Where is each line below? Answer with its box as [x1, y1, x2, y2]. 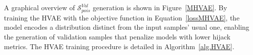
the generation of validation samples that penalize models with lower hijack [4, 31, 230, 41]
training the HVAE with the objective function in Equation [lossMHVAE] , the [4, 12, 240, 22]
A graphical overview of [4, 2, 75, 12]
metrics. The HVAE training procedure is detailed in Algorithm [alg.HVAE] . [4, 41, 234, 51]
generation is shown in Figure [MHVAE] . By [93, 2, 228, 12]
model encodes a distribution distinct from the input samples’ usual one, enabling [4, 22, 250, 32]
